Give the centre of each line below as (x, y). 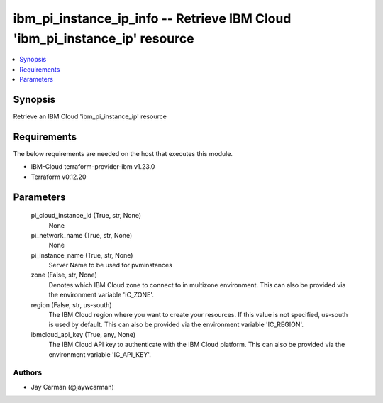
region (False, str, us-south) (72, 304)
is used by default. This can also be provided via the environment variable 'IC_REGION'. (176, 325)
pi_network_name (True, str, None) (82, 235)
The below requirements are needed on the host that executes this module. (123, 153)
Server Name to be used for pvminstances (111, 265)
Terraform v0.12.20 (59, 177)
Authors (28, 372)
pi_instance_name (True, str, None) (82, 255)
